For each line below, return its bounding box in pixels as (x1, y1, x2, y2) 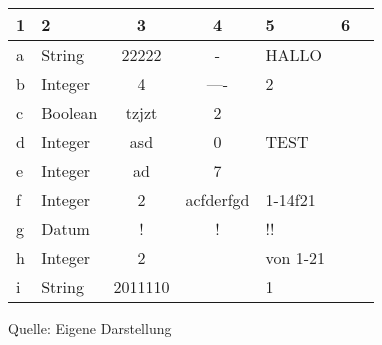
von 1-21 (265, 246, 326, 269)
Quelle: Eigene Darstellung (8, 318, 172, 338)
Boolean (41, 101, 98, 124)
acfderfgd (185, 188, 250, 211)
